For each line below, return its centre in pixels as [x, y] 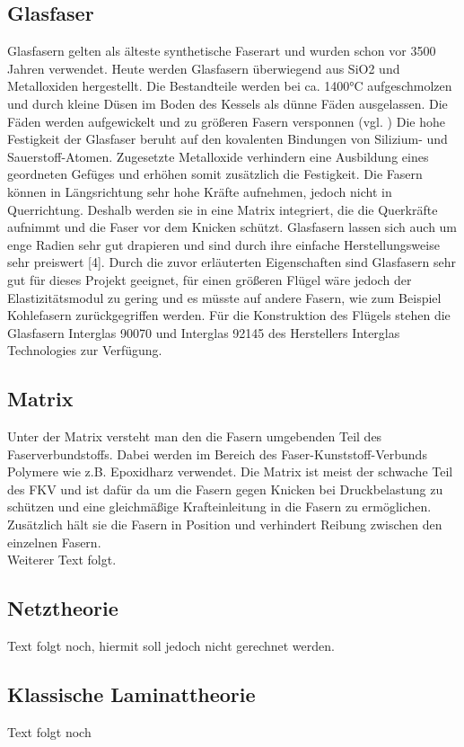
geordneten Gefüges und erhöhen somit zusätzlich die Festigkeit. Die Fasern [215, 174]
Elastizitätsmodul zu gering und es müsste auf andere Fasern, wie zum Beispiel [224, 297]
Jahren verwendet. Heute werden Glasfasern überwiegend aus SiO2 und [204, 68]
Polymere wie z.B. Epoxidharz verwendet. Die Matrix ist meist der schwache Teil [230, 471]
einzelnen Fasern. [54, 542]
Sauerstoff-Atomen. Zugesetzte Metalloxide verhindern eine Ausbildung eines [218, 156]
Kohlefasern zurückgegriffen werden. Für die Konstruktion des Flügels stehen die [229, 315]
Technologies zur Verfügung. [85, 350]
